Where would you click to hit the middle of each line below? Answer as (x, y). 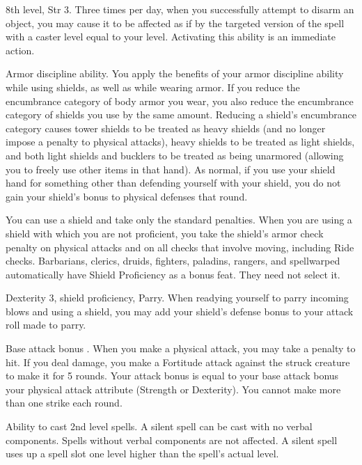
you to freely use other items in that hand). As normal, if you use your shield (171, 169)
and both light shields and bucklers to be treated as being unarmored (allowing (175, 155)
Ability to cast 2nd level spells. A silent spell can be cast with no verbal (159, 426)
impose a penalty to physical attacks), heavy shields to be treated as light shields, (180, 142)
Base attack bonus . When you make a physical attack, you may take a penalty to (181, 348)
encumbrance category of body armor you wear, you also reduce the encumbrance (180, 101)
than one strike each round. (64, 403)
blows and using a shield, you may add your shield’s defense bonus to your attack (180, 311)
